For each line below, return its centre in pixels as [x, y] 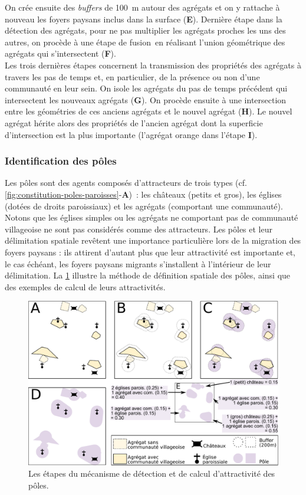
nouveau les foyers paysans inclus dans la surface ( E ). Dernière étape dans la [144, 19]
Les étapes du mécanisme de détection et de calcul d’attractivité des [152, 473]
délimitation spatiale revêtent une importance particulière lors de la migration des [153, 240]
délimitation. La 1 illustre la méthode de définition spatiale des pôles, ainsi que [148, 275]
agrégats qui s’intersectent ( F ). [60, 53]
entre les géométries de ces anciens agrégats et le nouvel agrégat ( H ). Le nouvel [149, 111]
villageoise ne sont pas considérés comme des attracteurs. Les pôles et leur [139, 229]
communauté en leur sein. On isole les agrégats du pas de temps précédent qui [146, 88]
